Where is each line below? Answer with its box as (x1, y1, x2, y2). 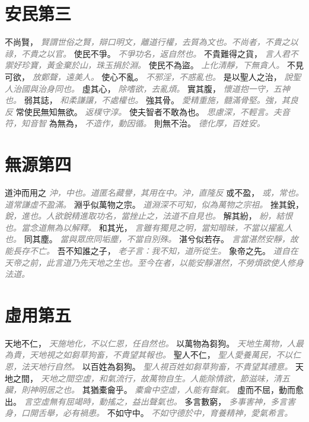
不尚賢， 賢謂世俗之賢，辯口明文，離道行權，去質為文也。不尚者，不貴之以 (5, 36, 298, 48)
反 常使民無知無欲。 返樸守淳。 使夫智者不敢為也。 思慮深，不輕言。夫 (5, 105, 282, 118)
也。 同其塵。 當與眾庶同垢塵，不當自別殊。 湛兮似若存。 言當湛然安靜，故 (5, 233, 298, 245)
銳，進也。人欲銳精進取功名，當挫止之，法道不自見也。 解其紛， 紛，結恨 (5, 210, 293, 222)
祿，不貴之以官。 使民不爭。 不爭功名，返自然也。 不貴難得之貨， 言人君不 (5, 47, 298, 59)
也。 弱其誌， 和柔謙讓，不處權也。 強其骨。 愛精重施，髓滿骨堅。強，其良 (5, 94, 298, 106)
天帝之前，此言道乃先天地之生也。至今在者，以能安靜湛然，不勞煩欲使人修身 (5, 256, 304, 268)
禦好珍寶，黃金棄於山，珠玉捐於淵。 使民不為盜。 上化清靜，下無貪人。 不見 (5, 59, 304, 71)
